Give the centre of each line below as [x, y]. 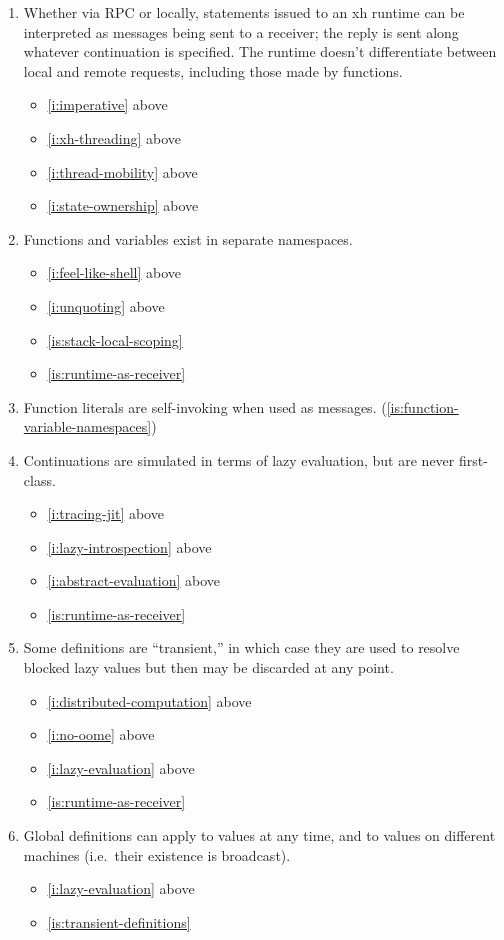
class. [39, 479]
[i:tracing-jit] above [105, 513]
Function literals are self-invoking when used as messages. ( [205, 406]
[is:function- [422, 406]
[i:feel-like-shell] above [114, 272]
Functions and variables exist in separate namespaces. [188, 238]
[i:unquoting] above [106, 305]
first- [473, 459]
